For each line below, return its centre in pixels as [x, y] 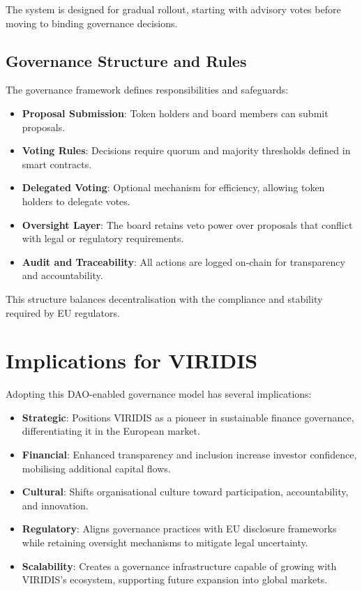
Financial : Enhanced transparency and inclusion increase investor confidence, [189, 455]
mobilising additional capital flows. [96, 468]
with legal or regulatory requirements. [103, 238]
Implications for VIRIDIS [132, 360]
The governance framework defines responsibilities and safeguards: [147, 90]
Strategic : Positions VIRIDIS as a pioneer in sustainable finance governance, [188, 417]
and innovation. [55, 505]
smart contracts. [57, 164]
